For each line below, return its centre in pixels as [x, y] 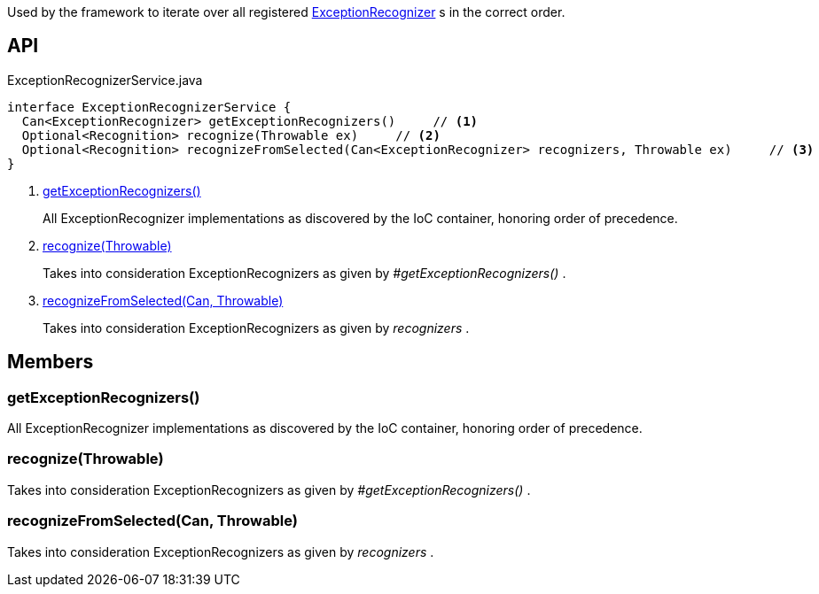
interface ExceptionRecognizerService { [149, 107]
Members [51, 362]
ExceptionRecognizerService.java [105, 80]
